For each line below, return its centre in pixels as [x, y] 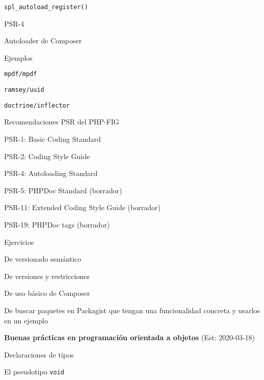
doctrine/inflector [37, 105]
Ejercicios [19, 242]
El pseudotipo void [34, 372]
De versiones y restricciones [47, 276]
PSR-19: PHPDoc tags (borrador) [57, 224]
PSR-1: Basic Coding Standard [52, 139]
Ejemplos [18, 57]
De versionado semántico [43, 259]
